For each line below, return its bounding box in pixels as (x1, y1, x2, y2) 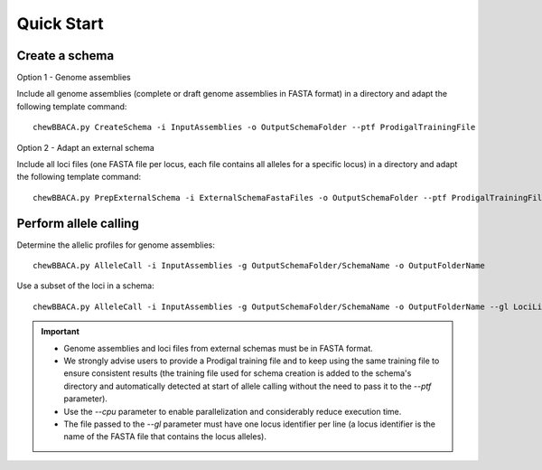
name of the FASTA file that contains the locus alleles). (63, 431, 266, 442)
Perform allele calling (16, 215, 139, 230)
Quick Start (16, 14, 104, 33)
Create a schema (16, 48, 115, 63)
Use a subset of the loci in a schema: (16, 280, 154, 291)
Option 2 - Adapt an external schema (16, 142, 155, 153)
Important (41, 326, 80, 337)
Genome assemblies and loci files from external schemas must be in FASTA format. (63, 343, 374, 353)
